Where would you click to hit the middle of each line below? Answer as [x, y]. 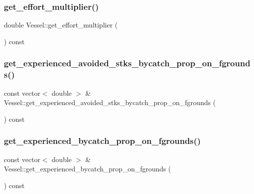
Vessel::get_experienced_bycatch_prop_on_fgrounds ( [87, 169]
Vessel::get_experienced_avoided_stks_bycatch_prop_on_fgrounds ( [110, 102]
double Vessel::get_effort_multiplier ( [61, 25]
